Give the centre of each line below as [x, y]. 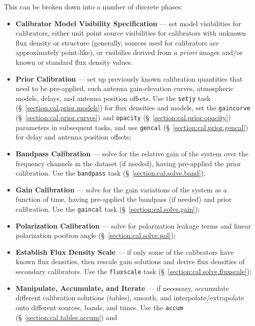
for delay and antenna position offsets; [73, 137]
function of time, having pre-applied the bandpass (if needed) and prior [124, 199]
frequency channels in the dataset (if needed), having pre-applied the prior [128, 163]
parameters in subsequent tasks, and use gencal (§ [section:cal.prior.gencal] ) [132, 127]
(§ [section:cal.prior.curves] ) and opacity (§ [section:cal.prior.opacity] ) [123, 117]
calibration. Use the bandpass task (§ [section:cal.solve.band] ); [110, 173]
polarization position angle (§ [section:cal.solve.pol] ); [96, 235]
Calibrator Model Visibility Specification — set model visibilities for [128, 23]
